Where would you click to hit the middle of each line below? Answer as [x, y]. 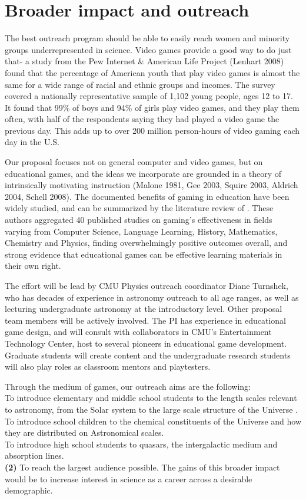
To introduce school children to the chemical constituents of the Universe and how [153, 421]
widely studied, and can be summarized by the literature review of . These [139, 208]
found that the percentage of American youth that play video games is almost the [152, 72]
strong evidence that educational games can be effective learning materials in [144, 254]
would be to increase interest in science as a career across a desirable [129, 478]
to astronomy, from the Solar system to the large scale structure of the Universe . [152, 409]
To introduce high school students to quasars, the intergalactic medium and [141, 444]
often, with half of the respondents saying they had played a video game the [142, 119]
